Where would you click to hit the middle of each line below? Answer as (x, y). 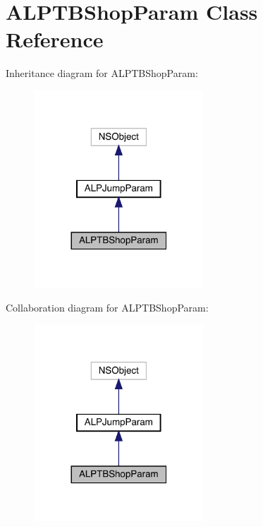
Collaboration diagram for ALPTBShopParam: (107, 307)
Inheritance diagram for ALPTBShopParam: (102, 73)
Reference (55, 39)
